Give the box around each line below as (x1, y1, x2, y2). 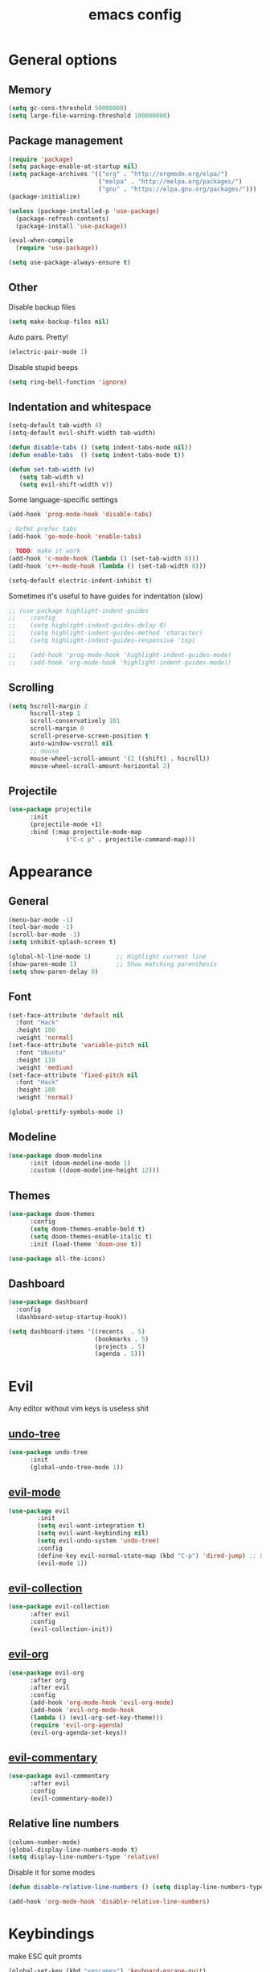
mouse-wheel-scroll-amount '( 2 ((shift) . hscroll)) (29, 754, 211, 762)
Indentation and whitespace (8, 400, 152, 413)
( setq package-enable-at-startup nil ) (8, 162, 138, 170)
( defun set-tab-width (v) (8, 465, 95, 474)
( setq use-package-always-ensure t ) (8, 259, 131, 267)
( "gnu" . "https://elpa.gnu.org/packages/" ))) (97, 185, 257, 194)
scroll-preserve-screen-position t (29, 732, 149, 740)
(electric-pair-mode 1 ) (8, 347, 88, 355)
